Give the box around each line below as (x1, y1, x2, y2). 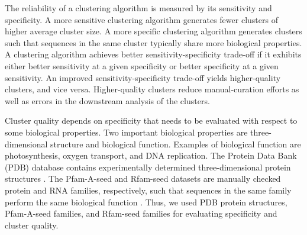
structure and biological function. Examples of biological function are (50, 137, 301, 150)
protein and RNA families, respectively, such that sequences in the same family (5, 184, 292, 196)
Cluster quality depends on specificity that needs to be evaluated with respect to (5, 114, 298, 127)
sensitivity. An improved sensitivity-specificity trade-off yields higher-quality (5, 71, 281, 83)
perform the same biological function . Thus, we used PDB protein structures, (5, 195, 287, 208)
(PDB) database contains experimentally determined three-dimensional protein (5, 160, 291, 173)
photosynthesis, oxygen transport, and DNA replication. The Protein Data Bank (5, 149, 297, 162)
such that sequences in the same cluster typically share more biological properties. (5, 36, 302, 49)
